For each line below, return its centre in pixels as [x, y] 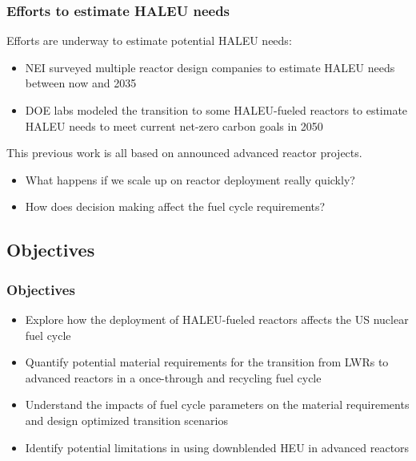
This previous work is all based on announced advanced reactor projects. [184, 153]
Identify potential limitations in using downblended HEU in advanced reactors [217, 447]
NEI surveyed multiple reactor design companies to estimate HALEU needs [210, 67]
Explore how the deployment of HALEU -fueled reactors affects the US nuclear [217, 319]
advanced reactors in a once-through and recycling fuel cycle [173, 377]
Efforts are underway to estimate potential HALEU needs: [149, 40]
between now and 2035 [81, 83]
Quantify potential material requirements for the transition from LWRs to [207, 362]
